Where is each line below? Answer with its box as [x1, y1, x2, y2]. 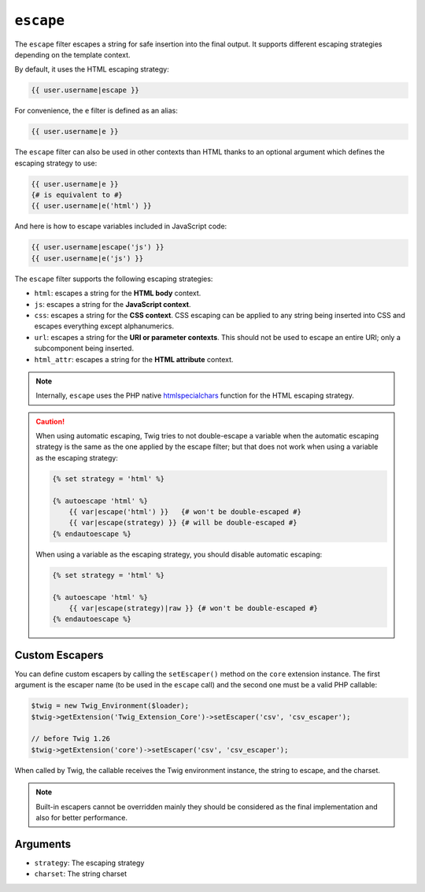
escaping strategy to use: [14, 158, 98, 168]
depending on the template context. [14, 50, 131, 59]
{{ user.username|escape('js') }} [31, 242, 164, 252]
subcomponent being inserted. [34, 343, 134, 353]
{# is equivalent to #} [31, 191, 124, 200]
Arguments [14, 837, 72, 850]
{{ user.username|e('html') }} [31, 202, 153, 210]
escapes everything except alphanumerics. [34, 321, 175, 331]
